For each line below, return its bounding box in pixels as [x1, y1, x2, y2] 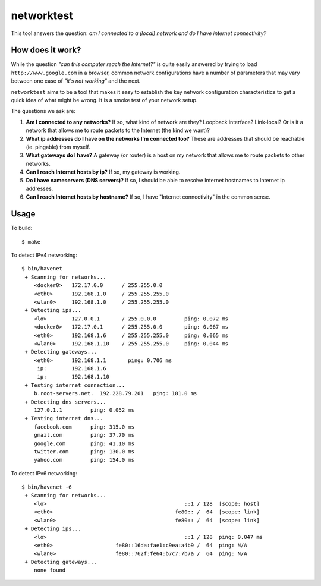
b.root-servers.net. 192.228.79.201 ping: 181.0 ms [33, 390, 197, 397]
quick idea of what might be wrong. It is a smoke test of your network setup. [11, 97, 198, 104]
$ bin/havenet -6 [21, 484, 72, 490]
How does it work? [11, 45, 81, 55]
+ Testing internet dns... [24, 415, 103, 422]
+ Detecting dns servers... [24, 398, 106, 405]
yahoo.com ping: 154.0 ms [33, 456, 135, 464]
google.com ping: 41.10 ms [33, 440, 135, 447]
